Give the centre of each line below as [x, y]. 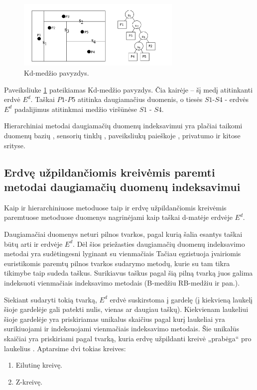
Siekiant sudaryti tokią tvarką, [51, 299]
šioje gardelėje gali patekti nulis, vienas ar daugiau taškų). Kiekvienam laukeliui [126, 309]
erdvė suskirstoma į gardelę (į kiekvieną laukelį [181, 299]
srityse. [15, 145]
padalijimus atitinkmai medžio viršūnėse [75, 109]
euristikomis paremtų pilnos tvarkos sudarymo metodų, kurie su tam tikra [117, 263]
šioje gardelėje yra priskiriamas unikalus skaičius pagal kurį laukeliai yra [115, 319]
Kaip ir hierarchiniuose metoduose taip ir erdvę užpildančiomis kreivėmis [115, 207]
